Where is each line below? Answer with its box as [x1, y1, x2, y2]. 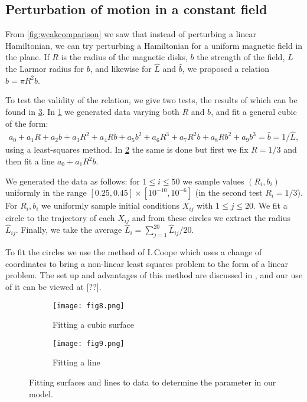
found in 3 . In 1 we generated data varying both [5, 105, 179, 117]
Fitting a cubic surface [53, 318, 134, 331]
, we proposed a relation [182, 62, 269, 75]
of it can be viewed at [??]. [5, 280, 102, 292]
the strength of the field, [197, 51, 285, 63]
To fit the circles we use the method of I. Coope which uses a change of [5, 246, 262, 258]
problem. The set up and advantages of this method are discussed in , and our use [5, 269, 303, 281]
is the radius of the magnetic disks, [61, 51, 188, 63]
